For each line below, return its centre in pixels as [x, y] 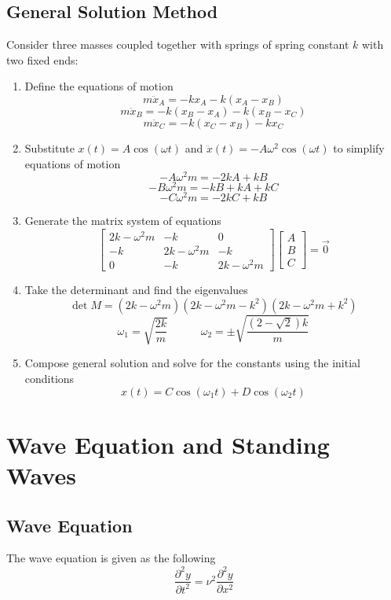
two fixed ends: [42, 59]
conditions [49, 379]
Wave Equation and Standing [168, 444]
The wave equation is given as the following [111, 558]
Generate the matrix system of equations [123, 221]
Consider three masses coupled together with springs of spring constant [178, 44]
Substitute [49, 147]
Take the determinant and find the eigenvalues [136, 290]
